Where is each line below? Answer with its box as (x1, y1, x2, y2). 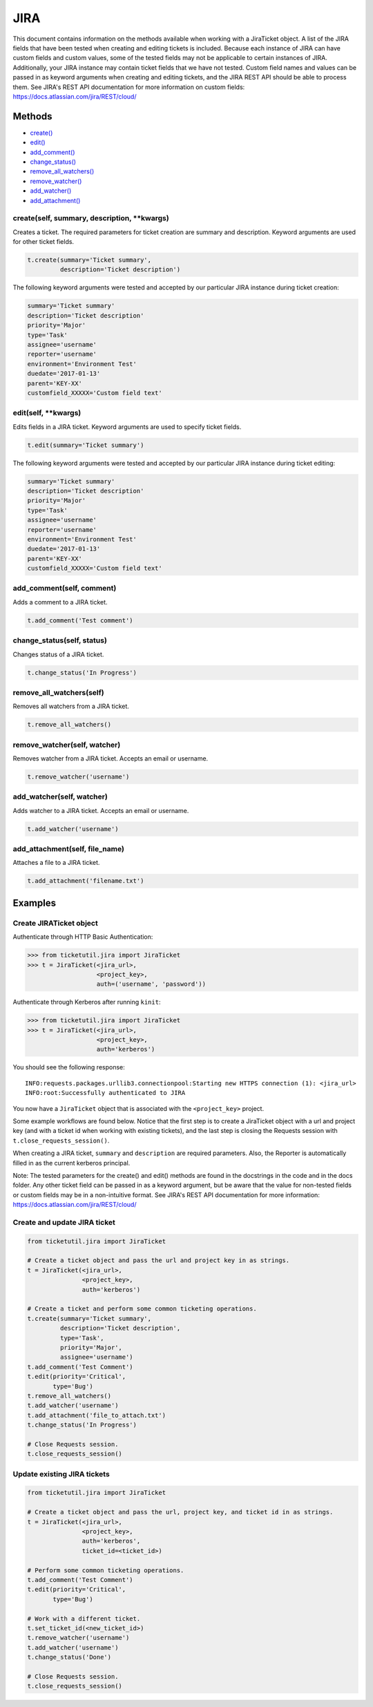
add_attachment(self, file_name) (12, 844, 124, 854)
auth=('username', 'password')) (96, 980, 207, 988)
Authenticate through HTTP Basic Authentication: (12, 933, 153, 941)
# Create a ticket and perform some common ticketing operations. (27, 1305, 257, 1313)
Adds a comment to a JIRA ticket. (12, 598, 108, 606)
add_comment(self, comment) (12, 584, 117, 593)
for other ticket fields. (12, 238, 75, 246)
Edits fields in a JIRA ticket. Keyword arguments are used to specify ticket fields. (12, 422, 242, 431)
